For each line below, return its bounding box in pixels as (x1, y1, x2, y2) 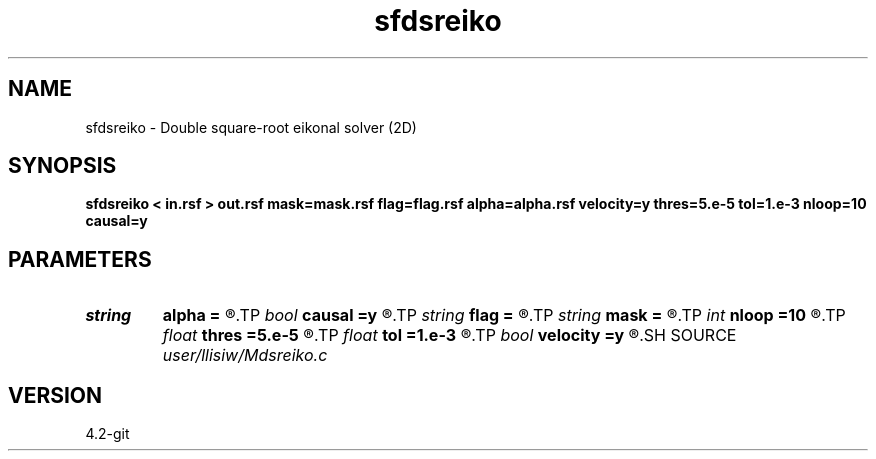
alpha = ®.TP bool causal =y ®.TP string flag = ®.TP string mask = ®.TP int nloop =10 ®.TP (162, 305, 846, 326)
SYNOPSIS (8, 153, 117, 179)
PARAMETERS (8, 246, 152, 272)
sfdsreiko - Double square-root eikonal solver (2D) (85, 118, 417, 136)
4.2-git (85, 425, 130, 443)
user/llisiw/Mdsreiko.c (162, 345, 328, 366)
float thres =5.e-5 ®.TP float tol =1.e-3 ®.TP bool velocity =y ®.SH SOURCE (162, 325, 737, 346)
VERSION (8, 382, 103, 408)
